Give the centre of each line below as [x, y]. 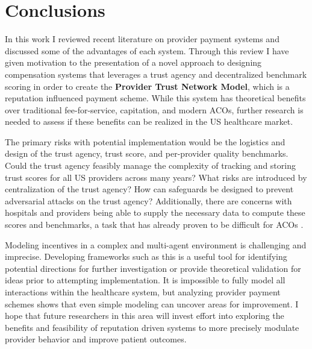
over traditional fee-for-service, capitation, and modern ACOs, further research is [154, 109]
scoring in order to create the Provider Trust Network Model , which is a [147, 86]
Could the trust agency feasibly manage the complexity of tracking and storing [150, 165]
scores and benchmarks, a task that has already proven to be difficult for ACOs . [154, 225]
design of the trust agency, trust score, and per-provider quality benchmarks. [147, 153]
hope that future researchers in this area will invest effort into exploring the [145, 316]
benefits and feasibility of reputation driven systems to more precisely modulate [152, 327]
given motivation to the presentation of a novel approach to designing [133, 62]
